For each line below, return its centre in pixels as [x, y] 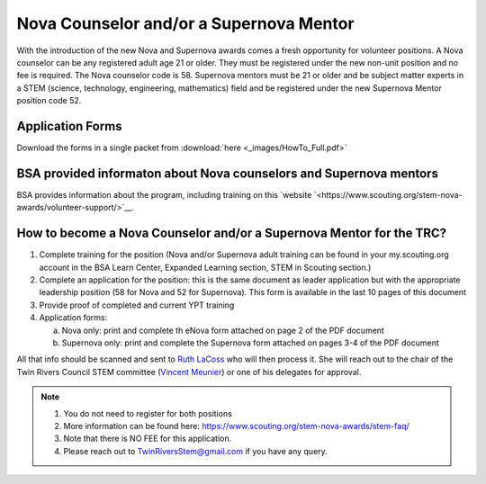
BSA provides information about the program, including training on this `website [164, 194]
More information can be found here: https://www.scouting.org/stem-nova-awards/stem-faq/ [236, 426]
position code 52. [49, 101]
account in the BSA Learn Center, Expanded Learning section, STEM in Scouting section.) [205, 267]
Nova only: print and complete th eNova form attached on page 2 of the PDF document [223, 330]
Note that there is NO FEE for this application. [148, 439]
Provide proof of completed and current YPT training [137, 305]
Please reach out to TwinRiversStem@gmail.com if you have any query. [195, 451]
